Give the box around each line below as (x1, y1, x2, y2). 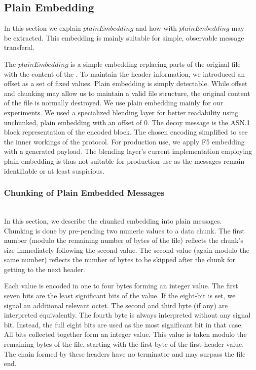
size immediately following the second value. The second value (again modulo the (4, 244, 250, 255)
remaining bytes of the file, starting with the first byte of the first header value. (4, 339, 244, 349)
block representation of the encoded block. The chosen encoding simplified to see (4, 127, 248, 137)
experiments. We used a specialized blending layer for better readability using (4, 107, 239, 117)
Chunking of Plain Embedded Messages (4, 186, 165, 199)
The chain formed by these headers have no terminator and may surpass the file (4, 348, 246, 359)
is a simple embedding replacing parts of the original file (71, 58, 241, 69)
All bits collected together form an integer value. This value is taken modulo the (4, 329, 247, 339)
